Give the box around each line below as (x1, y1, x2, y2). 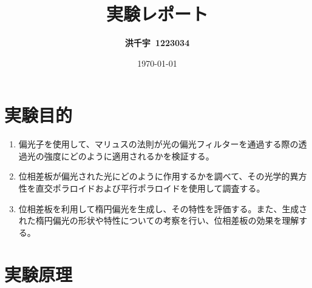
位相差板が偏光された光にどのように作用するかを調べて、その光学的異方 (18, 170, 307, 183)
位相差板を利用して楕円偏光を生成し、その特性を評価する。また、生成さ (18, 202, 308, 215)
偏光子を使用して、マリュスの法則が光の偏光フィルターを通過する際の (18, 138, 299, 150)
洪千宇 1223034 (124, 36, 190, 49)
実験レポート (106, 1, 208, 26)
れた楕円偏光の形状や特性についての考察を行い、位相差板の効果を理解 (18, 214, 299, 227)
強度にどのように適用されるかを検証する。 (44, 149, 214, 162)
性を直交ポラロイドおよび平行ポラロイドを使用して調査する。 (18, 182, 265, 195)
